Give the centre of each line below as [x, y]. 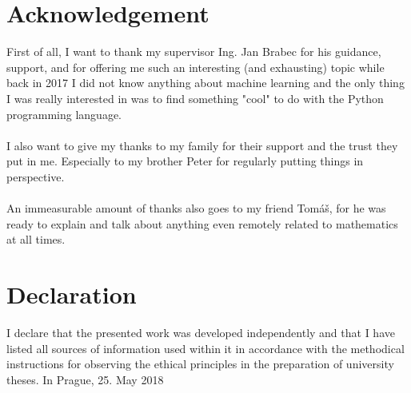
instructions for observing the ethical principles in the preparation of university [200, 364]
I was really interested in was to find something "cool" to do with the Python [195, 98]
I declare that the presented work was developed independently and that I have [201, 332]
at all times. [36, 239]
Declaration [72, 294]
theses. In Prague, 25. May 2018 [85, 379]
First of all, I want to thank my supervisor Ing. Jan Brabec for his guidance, [194, 52]
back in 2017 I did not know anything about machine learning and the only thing [205, 83]
